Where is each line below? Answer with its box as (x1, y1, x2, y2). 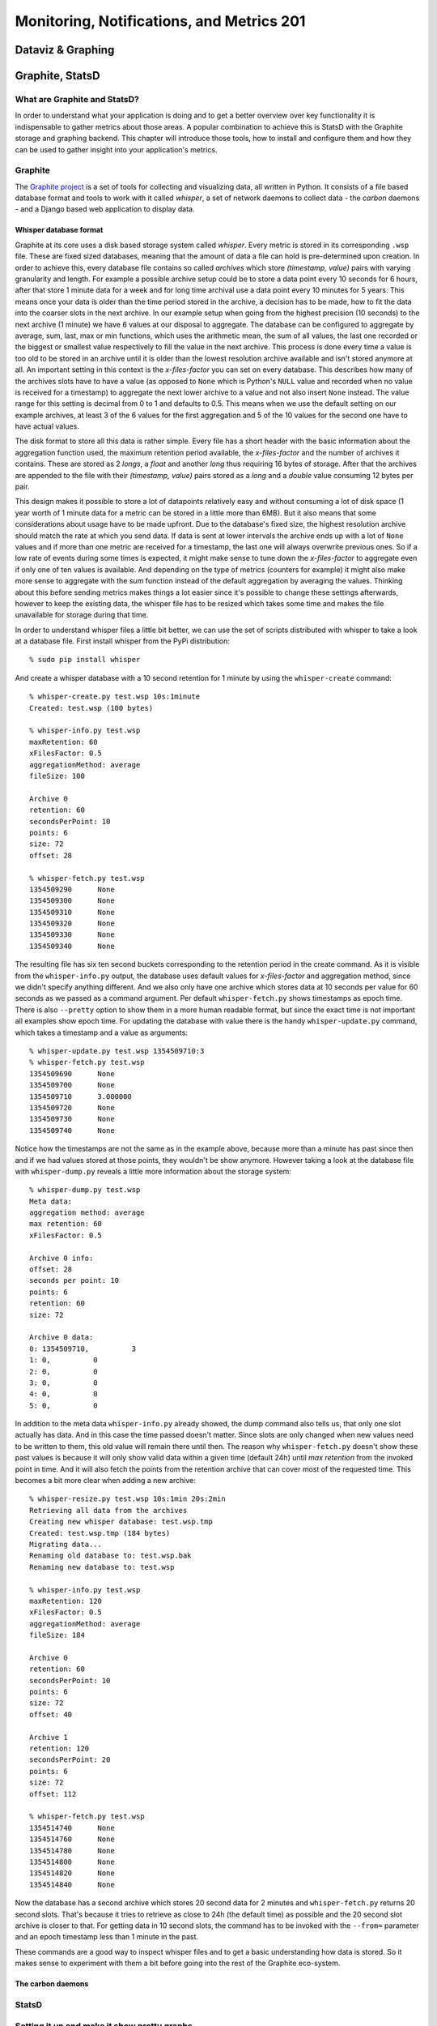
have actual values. (15, 421, 80, 431)
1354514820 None (29, 1869, 115, 1878)
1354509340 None (29, 941, 115, 951)
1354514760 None (29, 1835, 115, 1844)
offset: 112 (29, 1789, 77, 1798)
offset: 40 (29, 1710, 73, 1719)
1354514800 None (29, 1857, 115, 1866)
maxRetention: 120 (29, 1596, 103, 1605)
